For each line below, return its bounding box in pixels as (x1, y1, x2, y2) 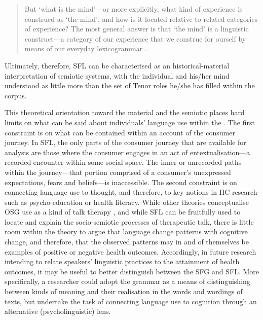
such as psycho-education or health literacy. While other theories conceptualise (5, 196, 249, 207)
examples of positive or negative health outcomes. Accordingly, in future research (5, 246, 256, 257)
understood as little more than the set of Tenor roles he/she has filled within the (5, 80, 255, 91)
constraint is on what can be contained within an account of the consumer (5, 127, 235, 137)
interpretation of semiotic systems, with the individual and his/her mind (5, 70, 230, 81)
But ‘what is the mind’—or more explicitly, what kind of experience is (24, 4, 243, 14)
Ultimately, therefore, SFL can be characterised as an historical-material (5, 60, 230, 70)
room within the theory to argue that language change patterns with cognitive (5, 226, 248, 237)
